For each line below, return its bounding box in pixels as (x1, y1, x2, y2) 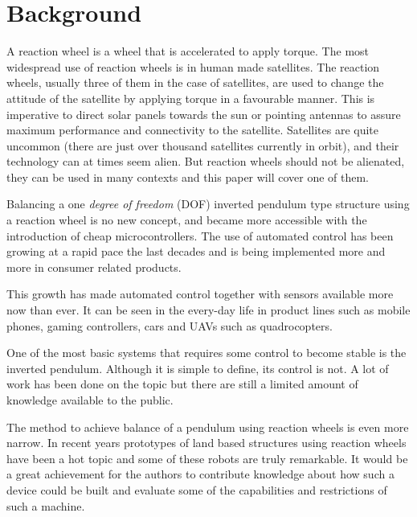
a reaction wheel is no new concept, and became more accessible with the (6, 211, 367, 228)
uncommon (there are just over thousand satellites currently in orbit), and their (6, 137, 399, 154)
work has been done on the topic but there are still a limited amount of (6, 375, 358, 392)
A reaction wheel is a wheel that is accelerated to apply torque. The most (6, 43, 370, 59)
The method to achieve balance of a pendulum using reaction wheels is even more (6, 418, 409, 435)
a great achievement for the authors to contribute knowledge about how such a (6, 466, 395, 482)
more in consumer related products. (6, 258, 182, 275)
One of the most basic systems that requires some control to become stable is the (6, 344, 407, 361)
